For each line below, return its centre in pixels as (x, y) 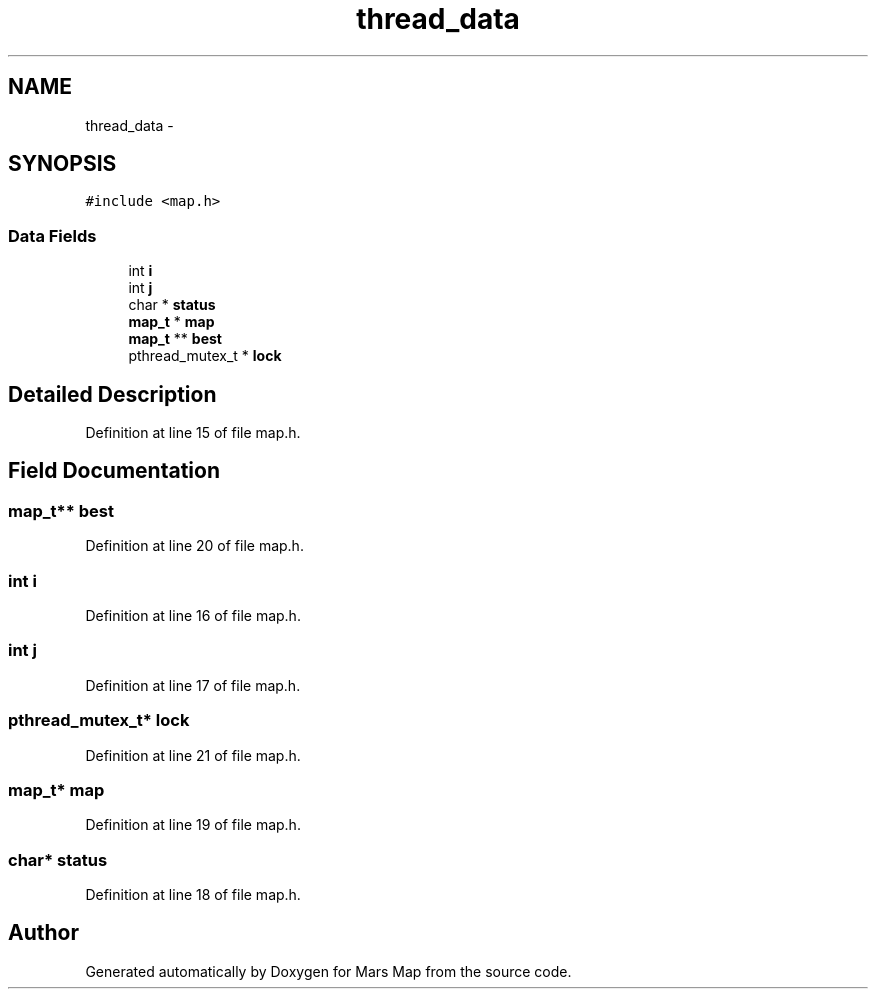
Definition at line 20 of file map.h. (194, 546)
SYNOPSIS (62, 164)
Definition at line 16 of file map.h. (193, 615)
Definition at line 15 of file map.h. (193, 433)
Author (43, 933)
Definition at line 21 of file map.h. (193, 755)
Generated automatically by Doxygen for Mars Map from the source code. (328, 971)
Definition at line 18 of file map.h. (193, 894)
